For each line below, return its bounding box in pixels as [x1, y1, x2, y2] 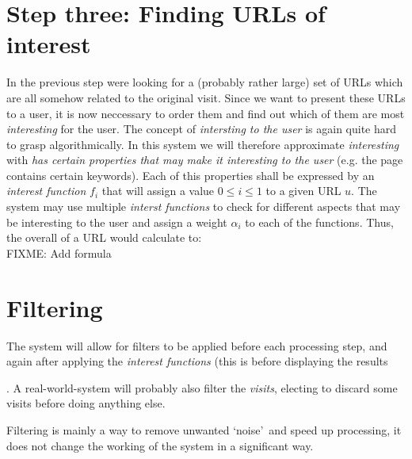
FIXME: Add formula [6, 244, 112, 261]
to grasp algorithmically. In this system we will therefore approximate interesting [6, 136, 399, 152]
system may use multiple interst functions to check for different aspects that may [6, 198, 401, 215]
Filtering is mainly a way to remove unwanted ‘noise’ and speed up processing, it [6, 421, 402, 438]
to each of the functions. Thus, [245, 213, 394, 230]
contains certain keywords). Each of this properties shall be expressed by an [6, 166, 375, 183]
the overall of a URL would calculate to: [6, 229, 202, 246]
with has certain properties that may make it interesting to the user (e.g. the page [6, 151, 403, 168]
